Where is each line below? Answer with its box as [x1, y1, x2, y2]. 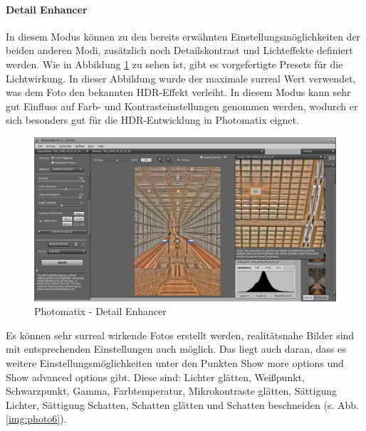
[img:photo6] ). [6, 411, 67, 426]
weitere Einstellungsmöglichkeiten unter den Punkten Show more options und [6, 355, 344, 370]
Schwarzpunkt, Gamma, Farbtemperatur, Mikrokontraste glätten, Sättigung [6, 383, 338, 398]
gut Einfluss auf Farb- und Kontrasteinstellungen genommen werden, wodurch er [6, 98, 358, 113]
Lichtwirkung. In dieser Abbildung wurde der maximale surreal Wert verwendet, [6, 70, 356, 85]
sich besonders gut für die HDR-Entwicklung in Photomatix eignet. [6, 112, 299, 127]
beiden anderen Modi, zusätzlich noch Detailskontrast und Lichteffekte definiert [6, 43, 353, 58]
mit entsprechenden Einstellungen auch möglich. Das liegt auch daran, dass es [6, 341, 346, 356]
